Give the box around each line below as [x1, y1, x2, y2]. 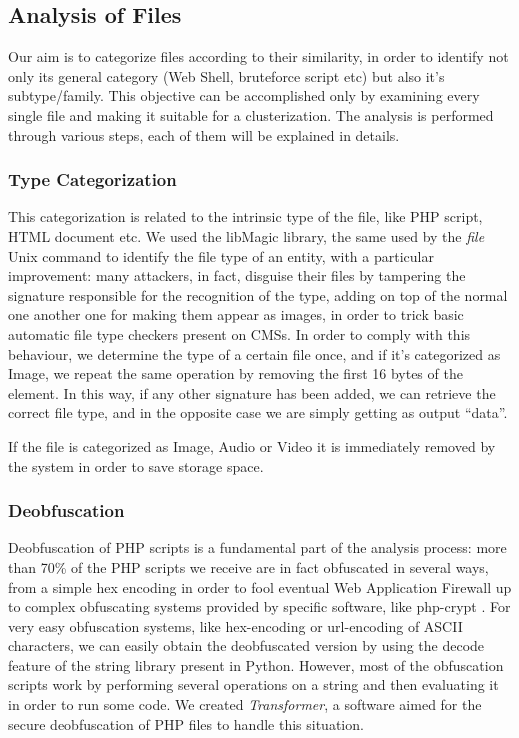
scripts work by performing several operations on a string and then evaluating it [8, 674, 499, 695]
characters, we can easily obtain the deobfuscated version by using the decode [8, 635, 485, 656]
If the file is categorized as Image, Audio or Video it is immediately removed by [8, 435, 496, 456]
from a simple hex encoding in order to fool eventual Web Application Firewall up [8, 576, 512, 597]
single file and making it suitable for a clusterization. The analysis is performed [8, 104, 494, 125]
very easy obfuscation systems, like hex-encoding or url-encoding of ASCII [8, 615, 463, 636]
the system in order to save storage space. [8, 455, 264, 476]
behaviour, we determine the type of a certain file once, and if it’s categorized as [8, 343, 501, 364]
